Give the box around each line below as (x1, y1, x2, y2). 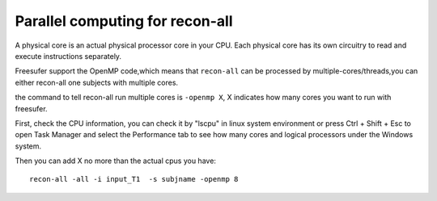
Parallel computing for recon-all (15, 12, 234, 30)
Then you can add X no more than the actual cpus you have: (15, 156, 216, 165)
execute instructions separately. (15, 51, 121, 61)
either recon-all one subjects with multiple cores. (15, 77, 178, 87)
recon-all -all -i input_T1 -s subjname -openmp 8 (29, 174, 239, 184)
